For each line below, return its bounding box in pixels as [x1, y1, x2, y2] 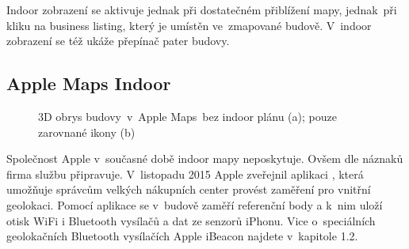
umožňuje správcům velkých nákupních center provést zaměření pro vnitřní [6, 181, 371, 198]
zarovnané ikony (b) [38, 123, 136, 140]
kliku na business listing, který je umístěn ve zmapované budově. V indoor [6, 17, 372, 33]
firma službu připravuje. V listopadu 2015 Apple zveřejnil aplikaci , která [6, 165, 364, 182]
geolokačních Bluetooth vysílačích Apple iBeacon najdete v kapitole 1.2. [6, 228, 358, 244]
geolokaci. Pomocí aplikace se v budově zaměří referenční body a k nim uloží [6, 196, 383, 213]
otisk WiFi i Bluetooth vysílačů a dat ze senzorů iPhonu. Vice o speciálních [6, 212, 376, 228]
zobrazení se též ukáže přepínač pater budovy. [6, 32, 230, 49]
